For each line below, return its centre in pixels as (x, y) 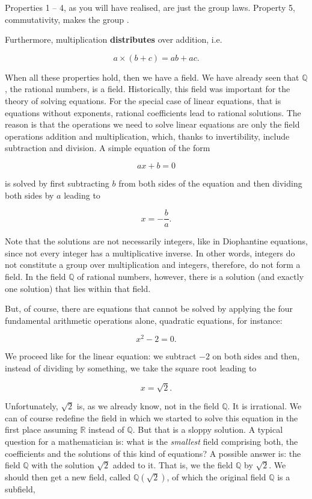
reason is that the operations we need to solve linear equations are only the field (152, 124)
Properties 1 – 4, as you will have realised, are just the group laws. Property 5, (150, 7)
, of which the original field (216, 476)
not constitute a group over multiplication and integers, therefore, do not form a (153, 265)
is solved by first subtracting (57, 183)
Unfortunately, (32, 406)
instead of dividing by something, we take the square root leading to (131, 368)
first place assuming (41, 429)
